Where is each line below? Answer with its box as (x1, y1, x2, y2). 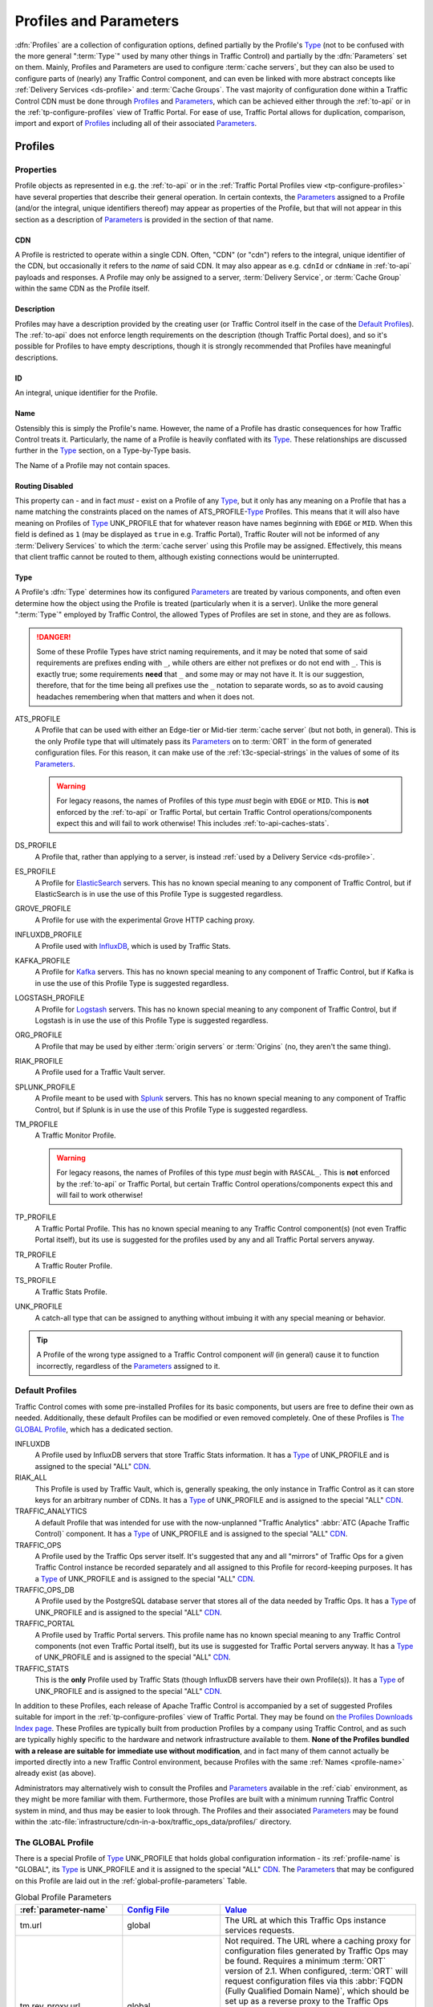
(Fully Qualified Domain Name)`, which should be (225, 1985, 410, 1997)
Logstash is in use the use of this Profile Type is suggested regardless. (34, 1016, 269, 1025)
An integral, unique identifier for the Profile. (14, 388, 158, 397)
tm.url (19, 1919, 42, 1931)
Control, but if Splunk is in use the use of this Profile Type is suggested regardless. (34, 1105, 309, 1114)
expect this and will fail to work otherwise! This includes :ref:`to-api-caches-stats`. (56, 819, 330, 828)
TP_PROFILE (14, 1212, 56, 1222)
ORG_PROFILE (14, 1030, 63, 1040)
